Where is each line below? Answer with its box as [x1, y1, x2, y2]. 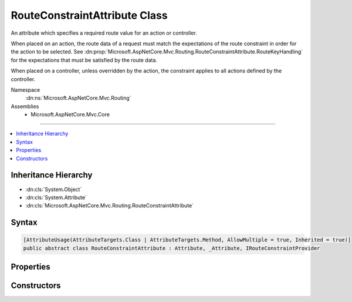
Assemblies [11, 103, 39, 110]
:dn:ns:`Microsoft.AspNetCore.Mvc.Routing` [25, 95, 131, 102]
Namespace [11, 86, 40, 93]
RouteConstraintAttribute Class [11, 9, 168, 22]
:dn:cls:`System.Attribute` [25, 194, 87, 201]
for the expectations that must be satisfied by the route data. [11, 56, 158, 63]
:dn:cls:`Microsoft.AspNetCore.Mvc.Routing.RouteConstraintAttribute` [25, 202, 194, 209]
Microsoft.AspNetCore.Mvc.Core [31, 111, 110, 118]
